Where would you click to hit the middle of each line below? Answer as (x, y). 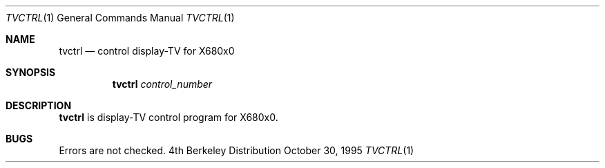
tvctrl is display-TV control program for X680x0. (169, 117)
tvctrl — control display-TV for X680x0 (147, 51)
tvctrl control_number (162, 84)
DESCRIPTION (39, 105)
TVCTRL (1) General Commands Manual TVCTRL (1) (120, 18)
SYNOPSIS (31, 72)
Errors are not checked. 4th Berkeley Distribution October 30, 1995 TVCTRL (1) (237, 150)
